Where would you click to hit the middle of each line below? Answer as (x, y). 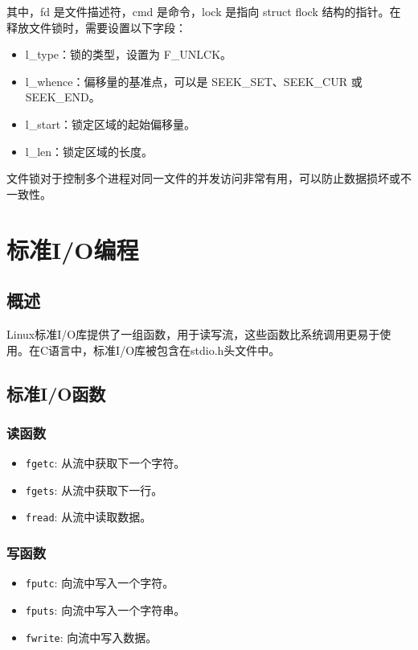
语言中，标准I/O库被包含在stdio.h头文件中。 (164, 350)
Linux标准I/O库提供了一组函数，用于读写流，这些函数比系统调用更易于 (193, 333)
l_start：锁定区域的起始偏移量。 (111, 123)
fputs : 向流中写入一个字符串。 (105, 609)
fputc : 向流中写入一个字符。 (100, 583)
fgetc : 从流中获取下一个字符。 (105, 463)
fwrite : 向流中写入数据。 (91, 637)
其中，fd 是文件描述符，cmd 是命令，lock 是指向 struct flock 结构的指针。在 (204, 11)
